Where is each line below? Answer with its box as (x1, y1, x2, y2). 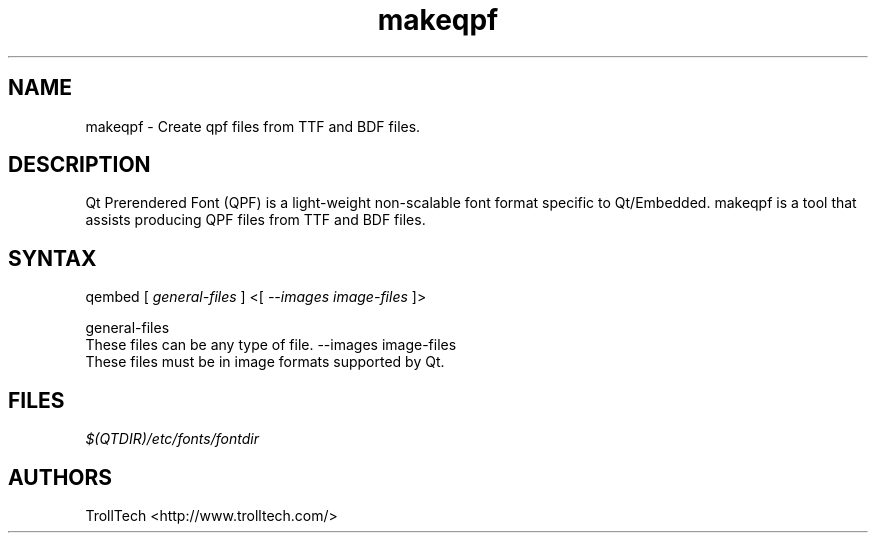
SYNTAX (8, 245, 97, 271)
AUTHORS (8, 464, 113, 490)
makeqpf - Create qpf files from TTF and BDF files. (85, 117, 421, 135)
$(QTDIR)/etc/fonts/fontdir (85, 430, 259, 448)
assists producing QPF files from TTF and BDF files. (85, 211, 426, 229)
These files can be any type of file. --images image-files (85, 336, 457, 354)
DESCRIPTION (8, 152, 151, 178)
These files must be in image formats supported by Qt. (85, 353, 445, 371)
